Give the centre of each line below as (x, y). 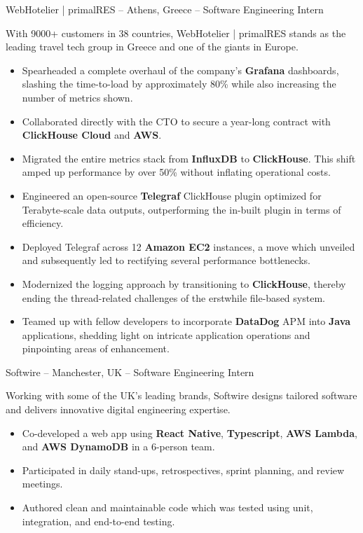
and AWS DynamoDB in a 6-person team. (118, 447)
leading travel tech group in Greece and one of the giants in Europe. (152, 47)
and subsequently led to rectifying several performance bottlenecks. (166, 260)
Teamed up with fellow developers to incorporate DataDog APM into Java (186, 321)
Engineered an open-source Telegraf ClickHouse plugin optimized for (172, 195)
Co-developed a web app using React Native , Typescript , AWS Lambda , (190, 432)
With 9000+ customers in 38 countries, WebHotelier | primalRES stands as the (176, 33)
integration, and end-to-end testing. (98, 521)
